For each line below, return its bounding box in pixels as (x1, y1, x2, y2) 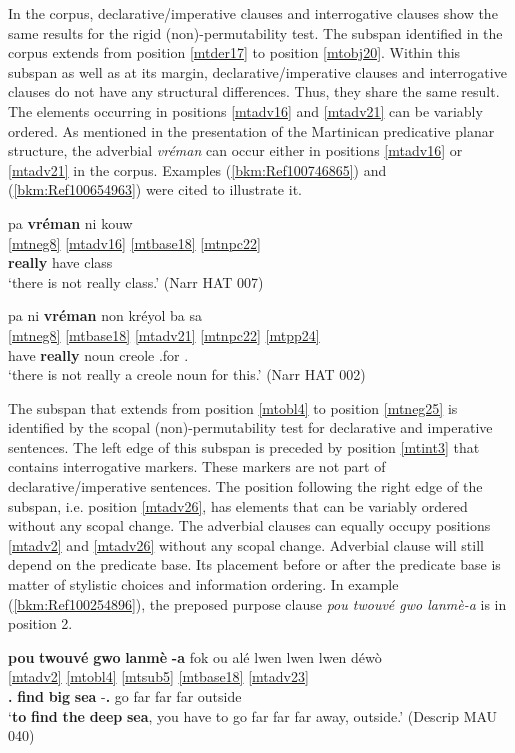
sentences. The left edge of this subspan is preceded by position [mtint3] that (8, 436, 480, 457)
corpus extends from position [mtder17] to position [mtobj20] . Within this (8, 42, 461, 63)
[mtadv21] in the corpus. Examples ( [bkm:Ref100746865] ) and (8, 159, 387, 180)
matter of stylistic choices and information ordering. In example (8, 574, 399, 595)
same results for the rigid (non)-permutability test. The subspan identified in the (8, 22, 503, 43)
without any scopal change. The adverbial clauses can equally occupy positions (8, 515, 491, 536)
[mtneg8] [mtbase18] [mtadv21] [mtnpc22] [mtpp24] (8, 324, 320, 345)
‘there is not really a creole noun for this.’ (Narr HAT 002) (8, 364, 366, 385)
